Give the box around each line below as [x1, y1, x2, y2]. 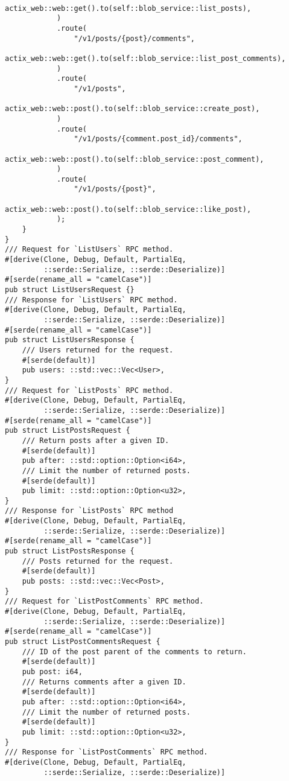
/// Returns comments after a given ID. [22, 677, 186, 686]
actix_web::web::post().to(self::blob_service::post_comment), [5, 155, 264, 164]
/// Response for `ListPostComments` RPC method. [5, 748, 208, 757]
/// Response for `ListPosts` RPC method [5, 506, 174, 515]
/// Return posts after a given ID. [22, 436, 170, 445]
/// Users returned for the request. [22, 345, 174, 354]
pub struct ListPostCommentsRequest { [5, 637, 160, 646]
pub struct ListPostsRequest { [5, 426, 130, 435]
